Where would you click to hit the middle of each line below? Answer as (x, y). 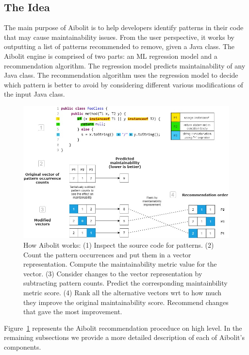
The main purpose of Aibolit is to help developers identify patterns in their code (124, 27)
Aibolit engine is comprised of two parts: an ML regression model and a (111, 56)
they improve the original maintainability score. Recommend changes (126, 302)
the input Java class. (34, 94)
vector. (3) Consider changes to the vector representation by (113, 273)
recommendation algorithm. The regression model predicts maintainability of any (125, 65)
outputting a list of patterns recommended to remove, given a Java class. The (119, 46)
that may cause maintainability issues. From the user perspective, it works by (119, 37)
